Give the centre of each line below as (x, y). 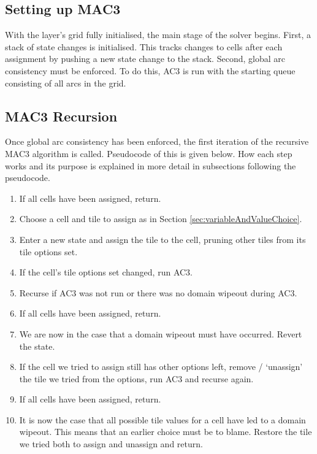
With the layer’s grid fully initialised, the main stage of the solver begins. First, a (158, 35)
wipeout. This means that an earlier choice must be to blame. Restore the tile (166, 432)
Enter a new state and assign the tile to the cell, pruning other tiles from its (162, 239)
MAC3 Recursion (61, 116)
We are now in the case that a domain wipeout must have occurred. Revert (161, 333)
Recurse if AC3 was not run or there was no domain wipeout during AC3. (158, 292)
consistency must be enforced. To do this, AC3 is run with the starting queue (150, 70)
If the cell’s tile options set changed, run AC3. (106, 272)
